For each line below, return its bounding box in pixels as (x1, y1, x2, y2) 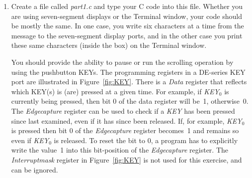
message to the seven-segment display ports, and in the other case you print (11, 30, 243, 40)
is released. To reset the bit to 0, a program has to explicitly (54, 135, 238, 145)
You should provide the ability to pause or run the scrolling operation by (11, 56, 234, 67)
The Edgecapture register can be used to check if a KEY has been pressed (11, 105, 235, 116)
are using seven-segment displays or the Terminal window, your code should (11, 10, 242, 21)
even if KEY (11, 135, 49, 145)
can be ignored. (11, 164, 58, 175)
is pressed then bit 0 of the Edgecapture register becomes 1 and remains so (11, 125, 239, 136)
